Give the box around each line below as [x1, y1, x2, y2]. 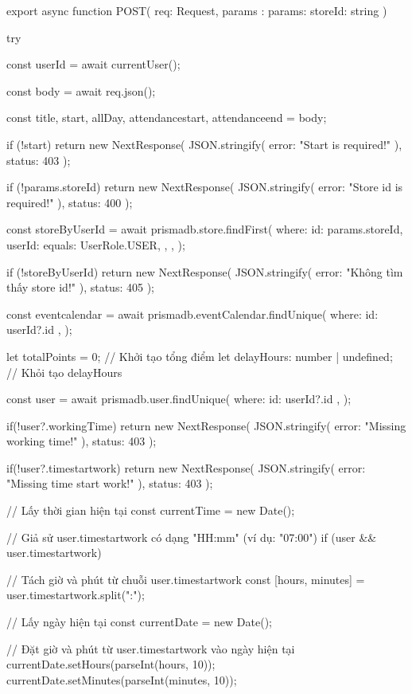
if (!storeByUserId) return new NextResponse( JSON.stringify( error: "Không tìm [6, 263, 403, 280]
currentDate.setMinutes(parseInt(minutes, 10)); [6, 671, 237, 688]
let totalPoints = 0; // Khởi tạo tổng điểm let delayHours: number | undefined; [6, 347, 393, 364]
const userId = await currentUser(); [6, 56, 181, 73]
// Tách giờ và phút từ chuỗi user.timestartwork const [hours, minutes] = [6, 570, 365, 587]
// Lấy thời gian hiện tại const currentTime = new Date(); [6, 502, 295, 519]
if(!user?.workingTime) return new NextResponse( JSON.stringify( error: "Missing [6, 417, 406, 433]
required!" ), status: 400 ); [6, 194, 133, 210]
